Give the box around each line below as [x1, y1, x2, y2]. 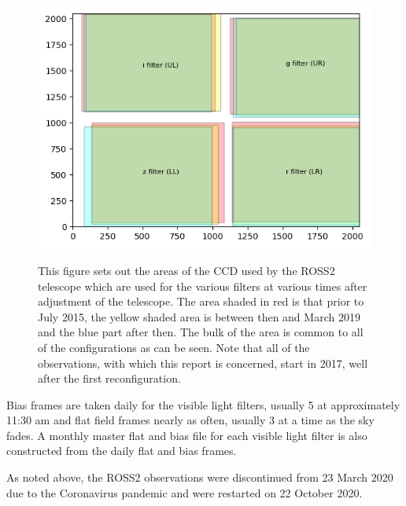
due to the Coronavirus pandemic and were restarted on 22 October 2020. [6, 484, 363, 500]
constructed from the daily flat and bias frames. [6, 442, 237, 459]
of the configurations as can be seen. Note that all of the [38, 339, 310, 355]
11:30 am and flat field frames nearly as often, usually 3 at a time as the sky [6, 412, 375, 428]
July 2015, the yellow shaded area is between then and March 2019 [38, 308, 360, 324]
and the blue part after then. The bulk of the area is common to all [38, 324, 364, 340]
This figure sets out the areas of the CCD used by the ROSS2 [38, 262, 335, 278]
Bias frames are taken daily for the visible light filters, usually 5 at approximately [6, 396, 400, 412]
